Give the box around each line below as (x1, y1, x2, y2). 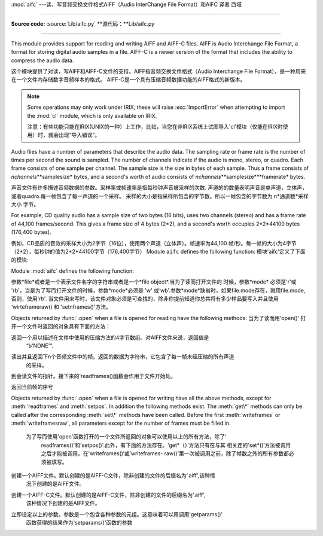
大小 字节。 (11, 201, 39, 208)
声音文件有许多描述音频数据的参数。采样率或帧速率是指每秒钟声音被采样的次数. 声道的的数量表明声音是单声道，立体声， (11, 184, 307, 191)
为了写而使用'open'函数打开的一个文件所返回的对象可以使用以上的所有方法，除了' (26, 433, 227, 440)
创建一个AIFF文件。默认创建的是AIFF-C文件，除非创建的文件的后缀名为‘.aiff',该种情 (11, 471, 215, 479)
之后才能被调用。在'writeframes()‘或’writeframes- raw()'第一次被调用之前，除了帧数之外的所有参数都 (41, 450, 290, 457)
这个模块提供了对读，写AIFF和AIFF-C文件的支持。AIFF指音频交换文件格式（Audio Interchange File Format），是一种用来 (11, 68, 306, 75)
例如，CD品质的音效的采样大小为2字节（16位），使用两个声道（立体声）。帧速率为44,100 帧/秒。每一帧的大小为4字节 (11, 239, 297, 246)
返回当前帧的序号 (11, 383, 53, 391)
